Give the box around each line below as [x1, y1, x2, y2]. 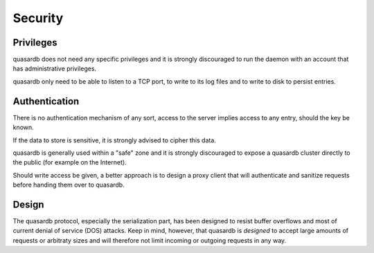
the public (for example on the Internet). [12, 158, 127, 167]
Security [12, 10, 64, 26]
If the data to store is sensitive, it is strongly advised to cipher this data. [12, 135, 216, 144]
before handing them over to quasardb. [12, 180, 125, 189]
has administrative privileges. [12, 64, 97, 73]
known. [12, 123, 34, 131]
